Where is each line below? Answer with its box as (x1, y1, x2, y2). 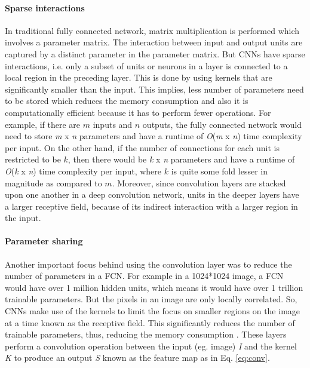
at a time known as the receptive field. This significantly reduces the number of (5, 316, 295, 329)
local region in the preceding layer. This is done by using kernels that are (5, 71, 272, 84)
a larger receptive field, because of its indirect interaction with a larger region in (5, 200, 298, 212)
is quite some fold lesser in (171, 164, 268, 177)
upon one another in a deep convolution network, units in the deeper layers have (5, 188, 299, 201)
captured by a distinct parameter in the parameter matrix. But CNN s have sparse (5, 47, 305, 60)
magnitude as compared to (5, 176, 102, 189)
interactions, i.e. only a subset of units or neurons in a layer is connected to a (5, 59, 288, 72)
